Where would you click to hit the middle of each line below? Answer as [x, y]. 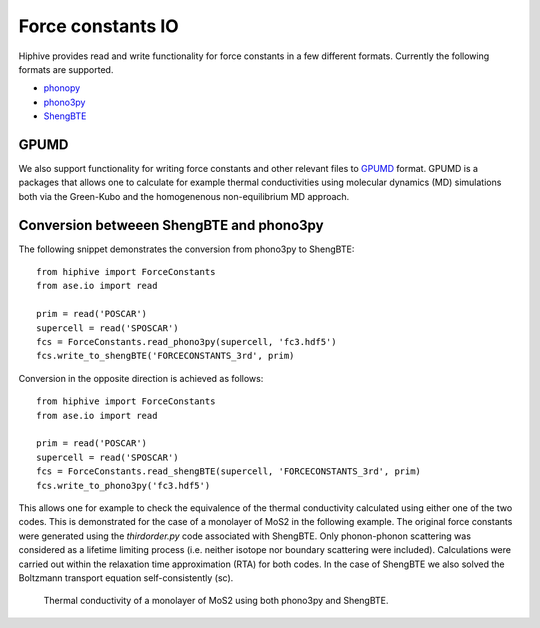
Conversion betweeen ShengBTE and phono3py [171, 225]
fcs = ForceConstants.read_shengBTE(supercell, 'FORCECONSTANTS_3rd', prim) [229, 471]
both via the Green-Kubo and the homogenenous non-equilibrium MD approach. [184, 196]
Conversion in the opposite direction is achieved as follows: [141, 378]
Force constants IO [98, 26]
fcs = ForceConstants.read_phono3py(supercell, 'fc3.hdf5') [186, 342]
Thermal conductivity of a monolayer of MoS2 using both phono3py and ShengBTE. [216, 601]
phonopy [62, 88]
